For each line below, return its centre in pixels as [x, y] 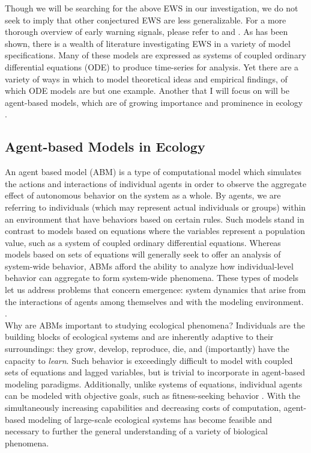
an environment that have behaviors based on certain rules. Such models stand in [155, 219]
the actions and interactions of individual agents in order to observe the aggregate [156, 183]
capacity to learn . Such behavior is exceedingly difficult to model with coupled [149, 360]
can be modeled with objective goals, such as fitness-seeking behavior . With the [153, 396]
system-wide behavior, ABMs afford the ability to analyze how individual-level [149, 266]
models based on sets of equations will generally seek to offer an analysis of [143, 254]
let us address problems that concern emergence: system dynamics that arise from [155, 290]
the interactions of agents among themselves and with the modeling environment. [154, 301]
